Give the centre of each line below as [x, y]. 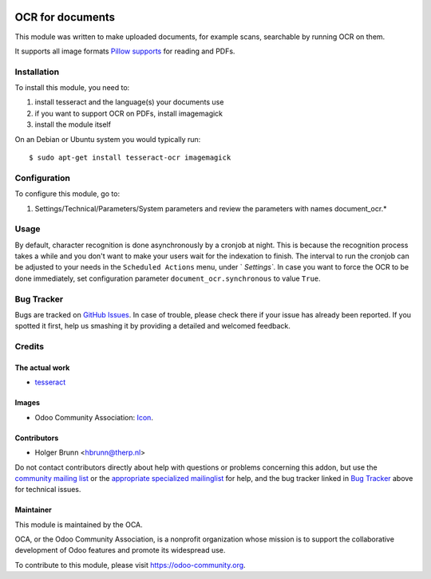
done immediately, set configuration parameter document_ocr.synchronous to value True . [168, 278]
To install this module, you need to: [72, 88]
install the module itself [73, 124]
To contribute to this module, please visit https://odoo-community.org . [130, 565]
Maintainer [33, 510]
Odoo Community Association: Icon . [94, 417]
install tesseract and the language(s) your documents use [129, 102]
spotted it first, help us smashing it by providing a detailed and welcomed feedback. [152, 326]
